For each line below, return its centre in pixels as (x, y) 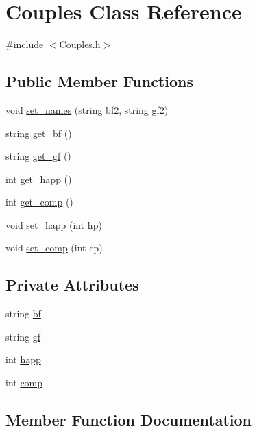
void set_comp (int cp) (54, 248)
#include (25, 44)
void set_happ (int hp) (54, 224)
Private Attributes (72, 285)
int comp (24, 383)
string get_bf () (39, 133)
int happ (23, 359)
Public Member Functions (99, 81)
